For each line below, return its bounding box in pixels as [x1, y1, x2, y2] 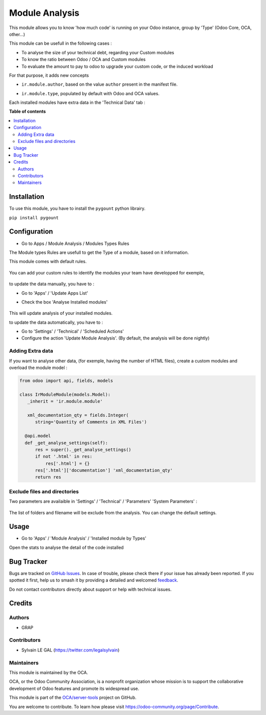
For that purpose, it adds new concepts [9, 72, 89, 78]
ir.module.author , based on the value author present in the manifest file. [21, 81, 178, 87]
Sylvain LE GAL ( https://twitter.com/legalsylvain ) [21, 647, 120, 653]
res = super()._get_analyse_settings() [35, 446, 132, 452]
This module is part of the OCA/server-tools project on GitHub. [9, 695, 136, 701]
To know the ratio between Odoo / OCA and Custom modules [21, 57, 146, 63]
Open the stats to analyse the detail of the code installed [9, 545, 124, 550]
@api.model [25, 433, 51, 439]
